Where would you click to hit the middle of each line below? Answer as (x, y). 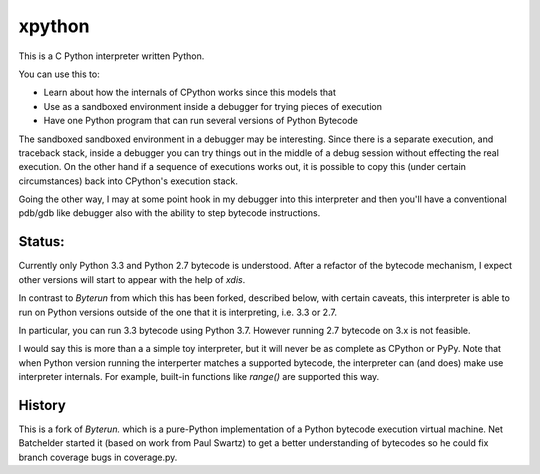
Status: (41, 241)
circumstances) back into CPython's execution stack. (128, 181)
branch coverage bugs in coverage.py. (98, 457)
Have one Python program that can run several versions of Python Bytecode (201, 121)
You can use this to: (59, 74)
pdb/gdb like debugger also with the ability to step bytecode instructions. (169, 213)
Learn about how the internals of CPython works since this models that (190, 92)
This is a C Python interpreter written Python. (111, 56)
